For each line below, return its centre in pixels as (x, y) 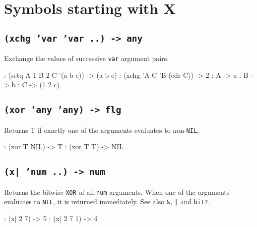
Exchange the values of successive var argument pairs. (87, 58)
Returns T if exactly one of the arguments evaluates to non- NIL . (101, 130)
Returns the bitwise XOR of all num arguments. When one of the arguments (117, 192)
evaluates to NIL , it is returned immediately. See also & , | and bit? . (107, 201)
